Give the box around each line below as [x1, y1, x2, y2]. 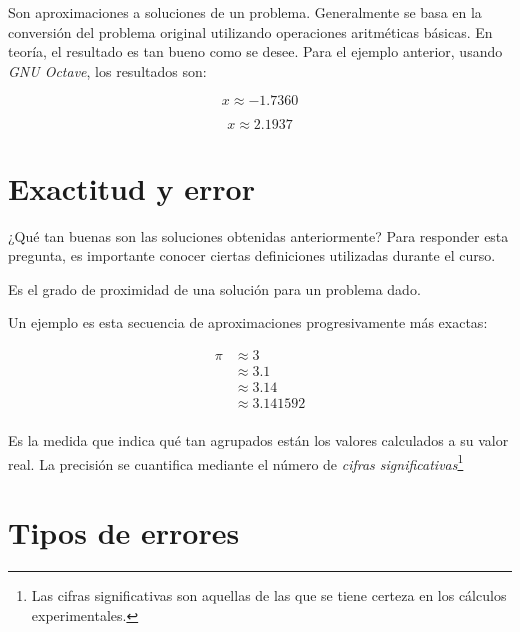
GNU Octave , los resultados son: [8, 60, 207, 81]
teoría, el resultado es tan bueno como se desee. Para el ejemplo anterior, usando [8, 41, 503, 62]
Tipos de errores [8, 512, 240, 553]
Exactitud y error [8, 167, 255, 208]
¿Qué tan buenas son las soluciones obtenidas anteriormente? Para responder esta [8, 225, 509, 246]
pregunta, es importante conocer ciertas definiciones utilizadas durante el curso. [8, 245, 496, 266]
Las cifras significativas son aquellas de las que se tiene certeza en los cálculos [31, 585, 507, 605]
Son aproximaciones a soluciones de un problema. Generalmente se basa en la [8, 2, 482, 22]
